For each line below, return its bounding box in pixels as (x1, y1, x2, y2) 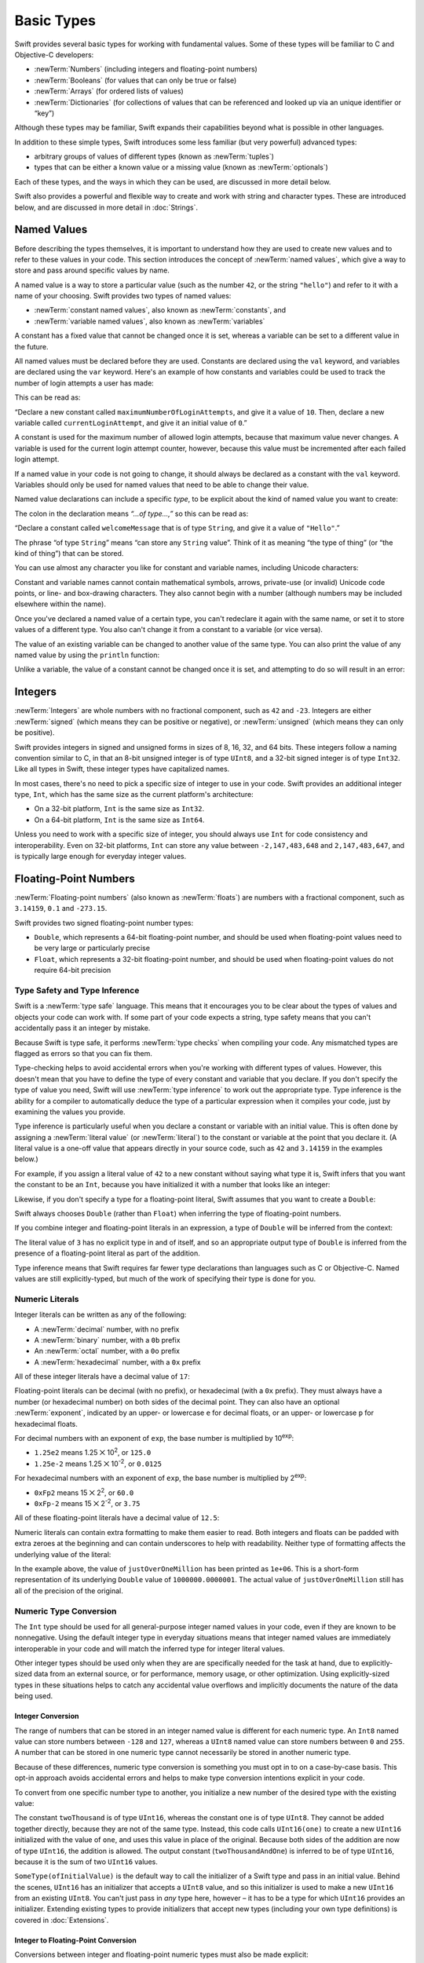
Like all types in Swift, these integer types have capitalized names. (14, 764, 230, 773)
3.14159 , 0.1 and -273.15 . (14, 904, 108, 913)
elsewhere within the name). (14, 599, 106, 609)
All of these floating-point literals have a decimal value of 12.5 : (14, 1513, 220, 1523)
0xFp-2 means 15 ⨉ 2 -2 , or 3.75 (34, 1497, 141, 1508)
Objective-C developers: (14, 49, 94, 59)
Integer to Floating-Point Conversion (14, 1936, 137, 1945)
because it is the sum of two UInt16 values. (14, 1857, 159, 1866)
